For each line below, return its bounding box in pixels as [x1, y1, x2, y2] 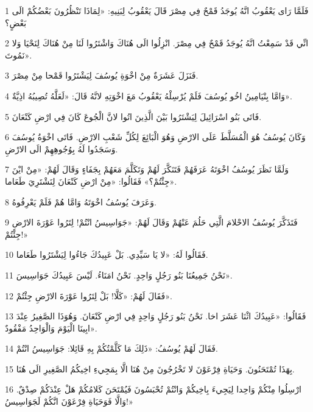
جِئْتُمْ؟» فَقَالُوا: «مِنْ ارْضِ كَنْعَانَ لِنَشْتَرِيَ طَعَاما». [5, 174, 177, 187]
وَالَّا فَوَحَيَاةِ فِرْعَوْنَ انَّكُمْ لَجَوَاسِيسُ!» [5, 395, 133, 408]
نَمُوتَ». [5, 48, 32, 61]
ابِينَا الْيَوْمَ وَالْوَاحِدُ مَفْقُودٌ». [5, 321, 97, 334]
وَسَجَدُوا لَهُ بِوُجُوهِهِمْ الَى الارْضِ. [5, 142, 118, 155]
